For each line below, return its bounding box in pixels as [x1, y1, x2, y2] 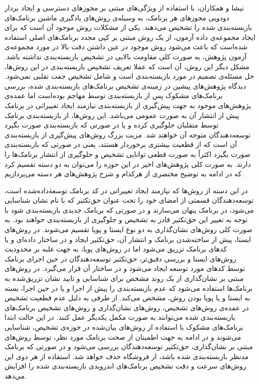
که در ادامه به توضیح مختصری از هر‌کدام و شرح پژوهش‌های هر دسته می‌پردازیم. [4, 168, 244, 179]
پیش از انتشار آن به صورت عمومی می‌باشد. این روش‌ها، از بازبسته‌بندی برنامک [4, 110, 240, 120]
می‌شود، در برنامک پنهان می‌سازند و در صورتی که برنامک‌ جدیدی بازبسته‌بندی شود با [4, 204, 254, 215]
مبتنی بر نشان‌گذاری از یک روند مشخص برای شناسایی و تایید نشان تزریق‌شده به [4, 273, 244, 283]
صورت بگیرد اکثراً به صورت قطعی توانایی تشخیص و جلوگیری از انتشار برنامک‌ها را [4, 148, 251, 159]
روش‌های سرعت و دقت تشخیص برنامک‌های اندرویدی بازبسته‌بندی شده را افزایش [4, 361, 247, 371]
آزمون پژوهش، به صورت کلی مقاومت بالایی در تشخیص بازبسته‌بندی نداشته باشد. [4, 51, 247, 61]
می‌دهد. [4, 370, 27, 381]
